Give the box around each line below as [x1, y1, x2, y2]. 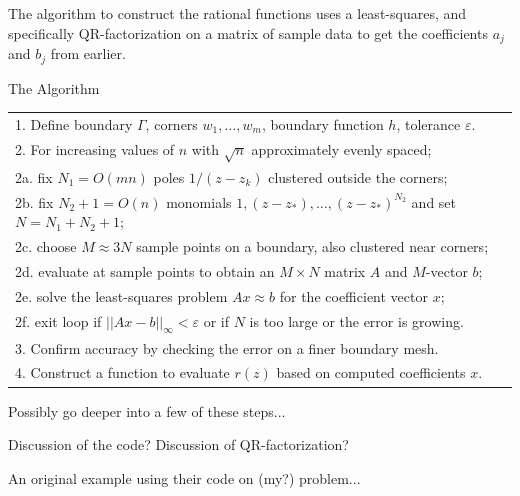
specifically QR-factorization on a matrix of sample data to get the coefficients [8, 22, 488, 43]
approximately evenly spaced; [251, 138, 432, 159]
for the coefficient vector [279, 285, 428, 306]
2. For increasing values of [15, 138, 175, 159]
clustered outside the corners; [268, 166, 448, 187]
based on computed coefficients [276, 362, 466, 383]
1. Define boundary [15, 113, 133, 134]
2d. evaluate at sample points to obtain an [15, 260, 275, 281]
